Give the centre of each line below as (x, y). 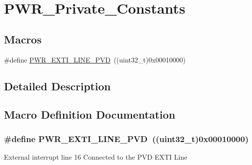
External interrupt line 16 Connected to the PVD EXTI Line (96, 156)
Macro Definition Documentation (90, 114)
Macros (23, 39)
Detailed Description (57, 86)
